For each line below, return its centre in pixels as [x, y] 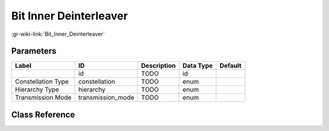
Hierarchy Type [37, 90]
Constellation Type [42, 82]
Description [158, 65]
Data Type [198, 65]
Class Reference [43, 114]
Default [231, 65]
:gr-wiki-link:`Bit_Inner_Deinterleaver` [58, 34]
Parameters [34, 51]
